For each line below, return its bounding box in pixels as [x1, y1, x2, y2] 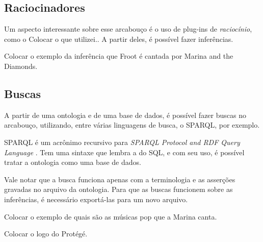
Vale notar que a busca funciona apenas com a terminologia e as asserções [4, 174, 235, 184]
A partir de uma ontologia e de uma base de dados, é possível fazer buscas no [4, 109, 246, 120]
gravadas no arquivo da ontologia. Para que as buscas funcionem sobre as [4, 184, 233, 195]
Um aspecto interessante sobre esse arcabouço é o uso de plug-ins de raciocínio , [4, 23, 252, 34]
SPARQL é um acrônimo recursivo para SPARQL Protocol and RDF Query [4, 136, 240, 147]
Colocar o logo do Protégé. [4, 228, 88, 239]
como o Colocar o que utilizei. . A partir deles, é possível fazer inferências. [4, 33, 233, 44]
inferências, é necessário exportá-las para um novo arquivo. [4, 193, 188, 204]
